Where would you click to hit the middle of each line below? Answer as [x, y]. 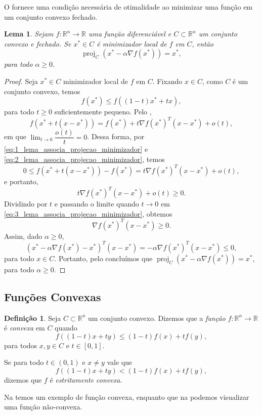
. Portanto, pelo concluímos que [103, 258]
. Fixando [167, 81]
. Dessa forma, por [116, 136]
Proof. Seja [21, 81]
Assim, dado [23, 236]
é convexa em [25, 328]
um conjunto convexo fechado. [51, 16]
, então [203, 43]
